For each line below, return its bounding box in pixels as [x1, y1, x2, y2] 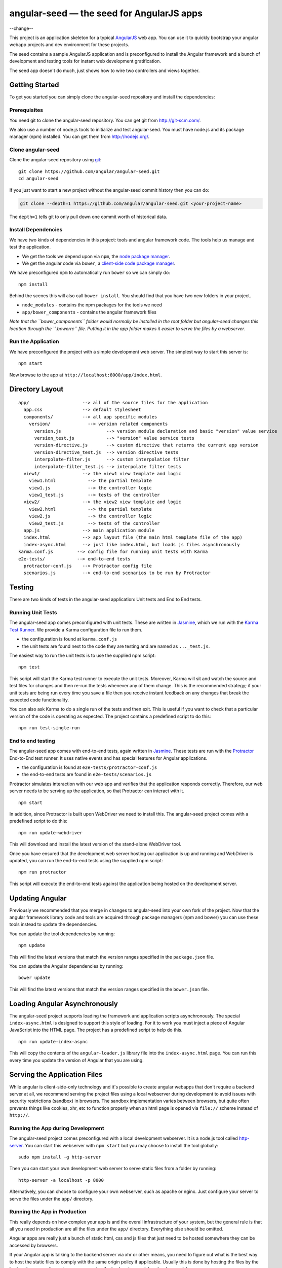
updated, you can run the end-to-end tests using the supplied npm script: [9, 857, 163, 863]
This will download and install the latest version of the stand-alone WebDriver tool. [9, 841, 182, 847]
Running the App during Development [9, 1124, 104, 1132]
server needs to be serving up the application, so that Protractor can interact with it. [9, 788, 185, 794]
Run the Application [9, 338, 59, 345]
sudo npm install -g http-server [18, 1154, 101, 1160]
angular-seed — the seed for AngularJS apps [9, 8, 203, 19]
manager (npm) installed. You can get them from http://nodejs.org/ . [9, 133, 149, 139]
